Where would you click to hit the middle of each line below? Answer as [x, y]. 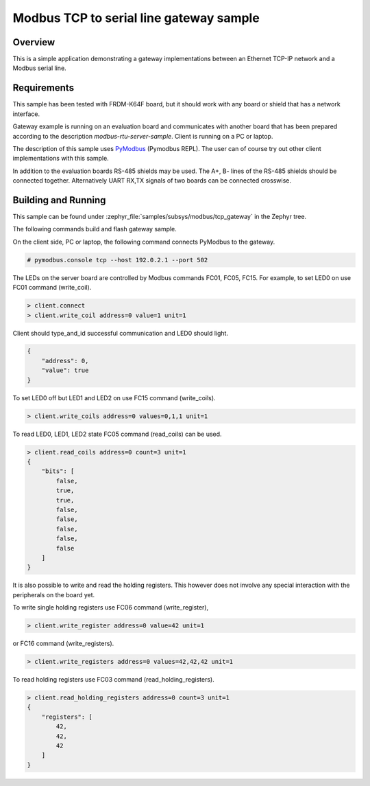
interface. [26, 114]
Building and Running [59, 200]
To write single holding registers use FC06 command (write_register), [111, 608]
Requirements [44, 88]
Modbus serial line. [39, 68]
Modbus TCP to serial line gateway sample [136, 18]
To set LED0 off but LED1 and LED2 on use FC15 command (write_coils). [114, 397]
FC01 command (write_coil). [52, 288]
